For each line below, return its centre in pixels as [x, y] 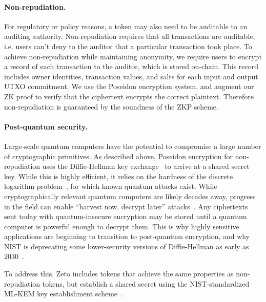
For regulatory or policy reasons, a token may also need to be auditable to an [126, 26]
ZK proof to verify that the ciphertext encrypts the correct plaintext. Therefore [129, 96]
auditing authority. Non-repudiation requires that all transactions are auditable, [130, 36]
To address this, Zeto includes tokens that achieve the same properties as [119, 274]
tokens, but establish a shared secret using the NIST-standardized [146, 283]
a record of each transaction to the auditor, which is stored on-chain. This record [131, 66]
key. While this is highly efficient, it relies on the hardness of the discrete [119, 176]
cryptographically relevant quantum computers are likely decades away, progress [130, 196]
